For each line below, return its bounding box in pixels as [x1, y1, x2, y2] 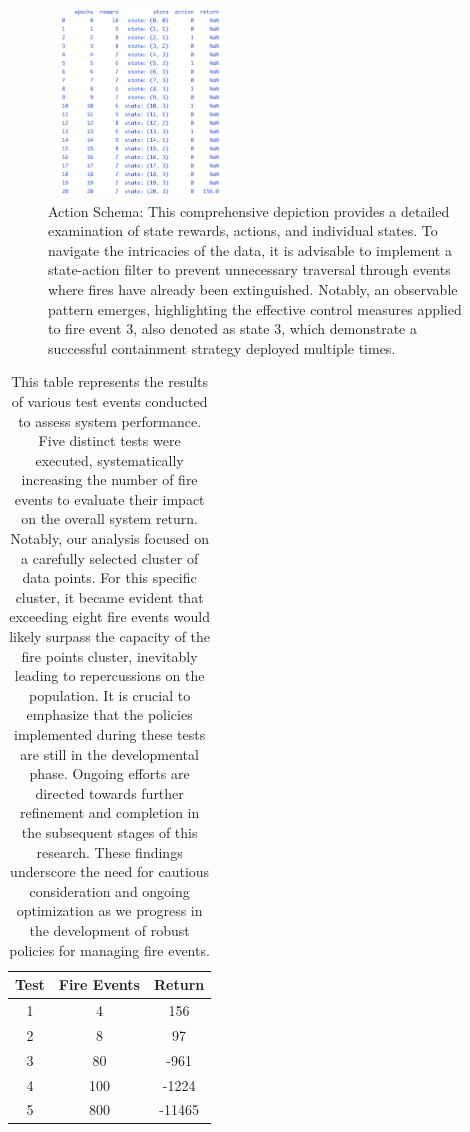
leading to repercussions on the [14, 665, 205, 686]
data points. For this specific [22, 567, 197, 588]
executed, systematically [35, 449, 184, 470]
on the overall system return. [21, 508, 199, 529]
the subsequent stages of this [21, 821, 198, 842]
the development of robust [29, 919, 190, 940]
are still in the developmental [20, 743, 199, 764]
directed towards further [35, 782, 184, 803]
